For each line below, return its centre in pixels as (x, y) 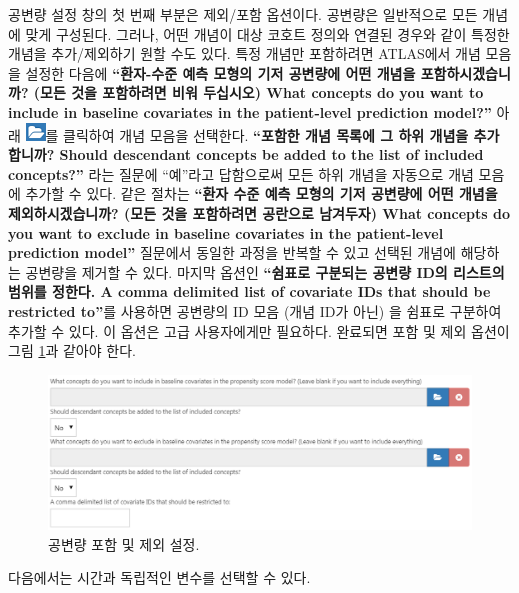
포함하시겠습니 (465, 72)
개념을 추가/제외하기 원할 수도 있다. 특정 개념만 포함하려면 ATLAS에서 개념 (244, 53)
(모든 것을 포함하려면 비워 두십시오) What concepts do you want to (258, 92)
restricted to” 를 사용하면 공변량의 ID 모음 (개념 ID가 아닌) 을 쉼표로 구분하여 (255, 310)
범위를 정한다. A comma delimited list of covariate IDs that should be (249, 291)
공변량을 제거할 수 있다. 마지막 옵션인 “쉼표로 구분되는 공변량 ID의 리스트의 (265, 271)
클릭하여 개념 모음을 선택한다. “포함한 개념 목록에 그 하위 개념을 (266, 134)
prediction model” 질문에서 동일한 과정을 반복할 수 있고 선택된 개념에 (232, 252)
